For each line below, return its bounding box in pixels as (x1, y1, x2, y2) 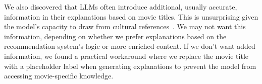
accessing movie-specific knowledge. (4, 70, 114, 81)
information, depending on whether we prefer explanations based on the (4, 31, 227, 41)
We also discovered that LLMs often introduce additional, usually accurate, (4, 2, 237, 12)
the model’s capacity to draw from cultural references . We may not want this (4, 21, 246, 32)
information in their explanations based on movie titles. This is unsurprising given (4, 11, 258, 22)
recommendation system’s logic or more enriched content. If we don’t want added (4, 41, 255, 51)
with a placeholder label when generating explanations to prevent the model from (4, 60, 256, 71)
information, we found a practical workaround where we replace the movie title (4, 50, 249, 61)
